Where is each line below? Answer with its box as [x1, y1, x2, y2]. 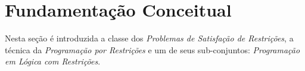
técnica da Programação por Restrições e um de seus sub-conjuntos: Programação [5, 43, 300, 56]
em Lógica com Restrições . [5, 55, 101, 67]
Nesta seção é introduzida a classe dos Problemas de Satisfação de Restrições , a [5, 32, 294, 44]
